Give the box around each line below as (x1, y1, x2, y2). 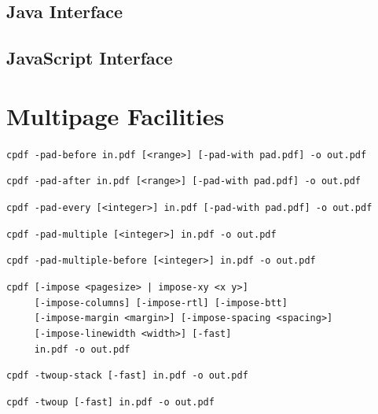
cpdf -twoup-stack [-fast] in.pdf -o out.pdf (6, 370, 248, 382)
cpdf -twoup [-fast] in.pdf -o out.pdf (6, 396, 215, 408)
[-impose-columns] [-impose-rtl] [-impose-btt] (34, 297, 288, 309)
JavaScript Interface (6, 46, 173, 70)
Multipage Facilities (6, 99, 225, 131)
